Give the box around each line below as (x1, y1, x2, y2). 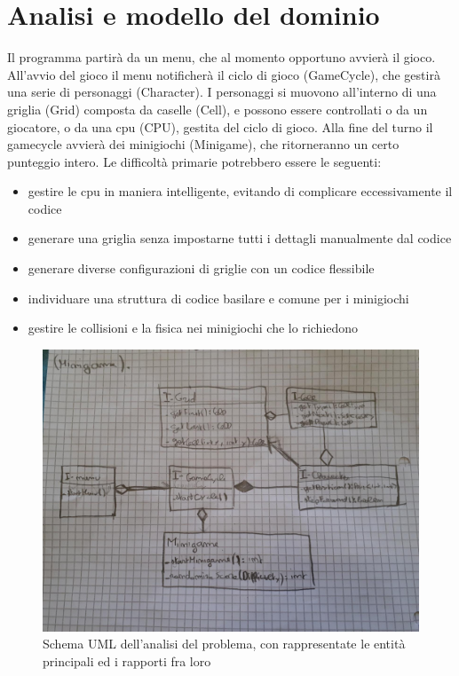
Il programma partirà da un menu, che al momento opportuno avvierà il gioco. (7, 48, 436, 67)
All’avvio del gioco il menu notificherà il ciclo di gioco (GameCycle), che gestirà (7, 65, 440, 83)
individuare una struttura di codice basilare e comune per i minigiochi (28, 288, 409, 307)
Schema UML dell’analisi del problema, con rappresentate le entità (43, 634, 406, 653)
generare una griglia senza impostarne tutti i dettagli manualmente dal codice (28, 229, 452, 248)
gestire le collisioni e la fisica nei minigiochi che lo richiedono (28, 318, 359, 337)
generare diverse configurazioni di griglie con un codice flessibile (28, 259, 375, 278)
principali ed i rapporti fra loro (43, 652, 211, 671)
